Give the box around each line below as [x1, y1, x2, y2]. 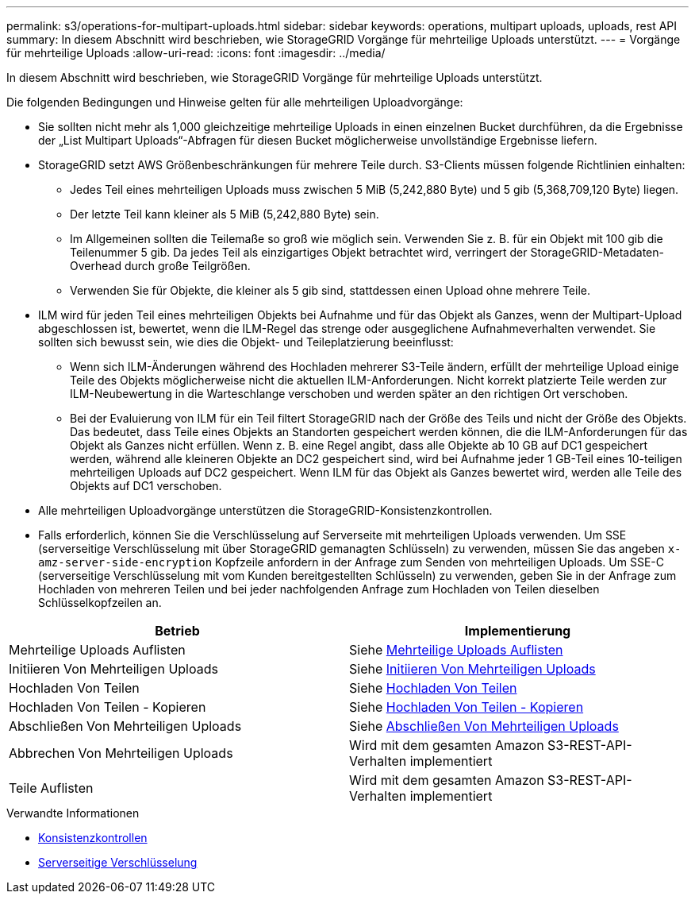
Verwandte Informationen [6, 806, 140, 820]
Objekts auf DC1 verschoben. [70, 479, 222, 492]
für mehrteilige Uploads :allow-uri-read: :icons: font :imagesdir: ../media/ [6, 46, 386, 60]
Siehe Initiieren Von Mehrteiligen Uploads [349, 661, 596, 677]
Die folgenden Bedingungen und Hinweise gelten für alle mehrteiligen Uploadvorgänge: [6, 95, 463, 109]
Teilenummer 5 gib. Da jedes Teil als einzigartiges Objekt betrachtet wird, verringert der [70, 245, 528, 259]
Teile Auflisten [9, 780, 94, 796]
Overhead [70, 259, 121, 272]
